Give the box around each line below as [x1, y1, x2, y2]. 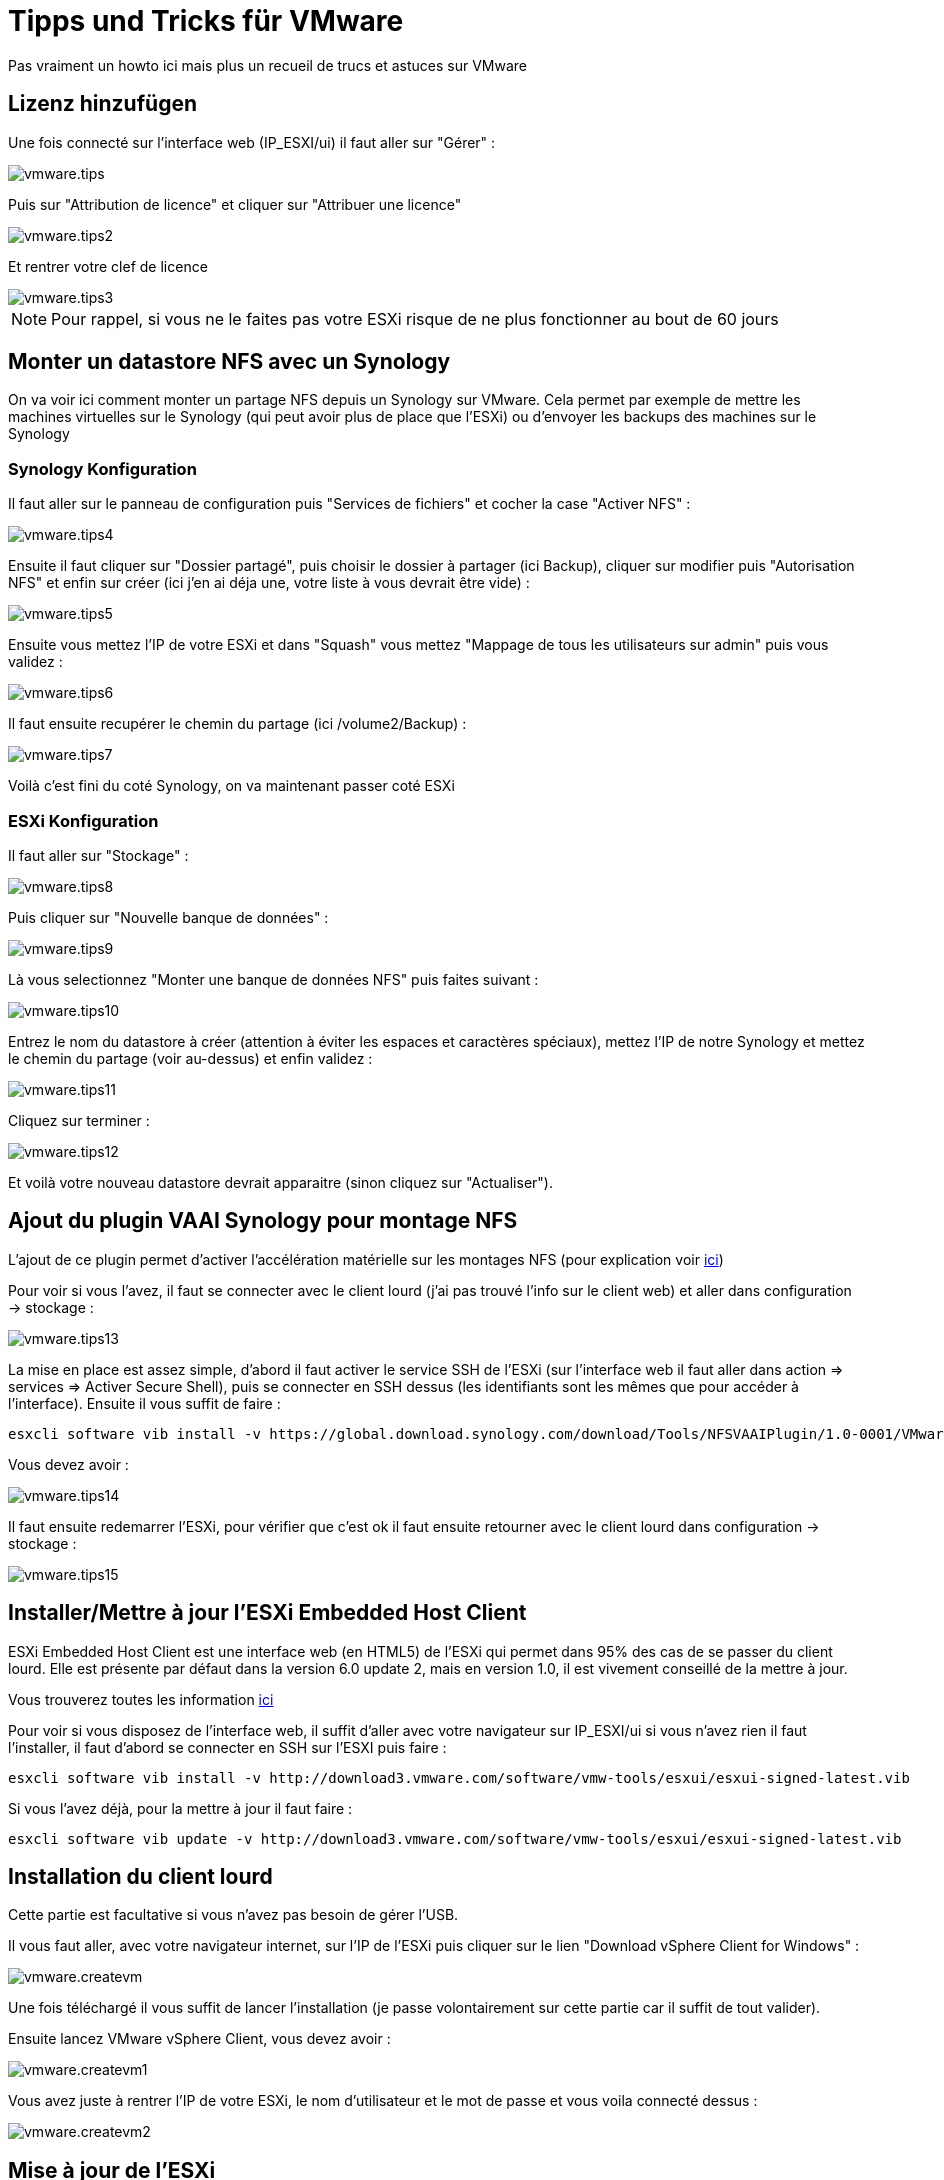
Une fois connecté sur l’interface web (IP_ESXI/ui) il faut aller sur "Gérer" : [8, 133, 496, 151]
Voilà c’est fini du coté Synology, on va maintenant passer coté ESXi [8, 777, 455, 795]
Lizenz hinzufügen [8, 91, 197, 117]
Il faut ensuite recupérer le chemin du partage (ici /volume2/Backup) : [8, 715, 467, 733]
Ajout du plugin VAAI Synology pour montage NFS [8, 1208, 518, 1234]
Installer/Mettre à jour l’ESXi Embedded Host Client [8, 1600, 527, 1626]
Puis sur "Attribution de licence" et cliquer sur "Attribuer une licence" [8, 195, 462, 213]
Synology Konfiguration [8, 458, 197, 479]
